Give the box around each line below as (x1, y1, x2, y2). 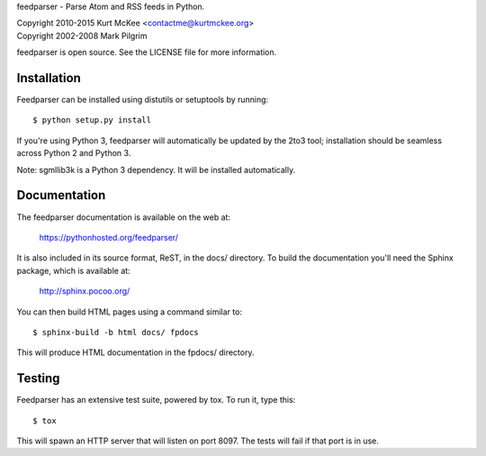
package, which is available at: (16, 265, 130, 276)
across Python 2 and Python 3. (16, 148, 131, 159)
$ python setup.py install (32, 115, 152, 125)
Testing (16, 370, 60, 387)
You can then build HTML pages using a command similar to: (16, 306, 243, 317)
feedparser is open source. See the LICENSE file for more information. (16, 47, 277, 58)
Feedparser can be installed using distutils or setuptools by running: (16, 95, 269, 105)
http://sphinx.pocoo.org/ (39, 286, 130, 296)
